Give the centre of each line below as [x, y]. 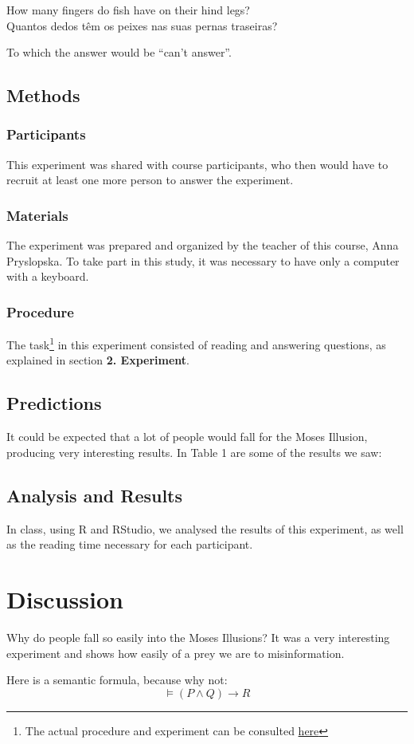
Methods [43, 95]
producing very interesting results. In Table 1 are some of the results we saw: [194, 452]
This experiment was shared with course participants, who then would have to [197, 164]
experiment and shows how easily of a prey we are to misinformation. [176, 653]
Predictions [54, 403]
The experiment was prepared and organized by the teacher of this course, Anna [203, 245]
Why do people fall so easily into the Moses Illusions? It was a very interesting [198, 637]
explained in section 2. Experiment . [98, 360]
